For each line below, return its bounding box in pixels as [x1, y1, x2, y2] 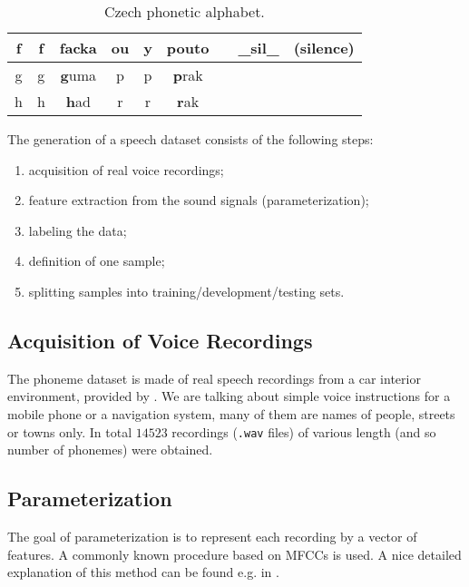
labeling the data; [28, 220, 127, 240]
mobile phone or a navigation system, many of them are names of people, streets [7, 404, 455, 423]
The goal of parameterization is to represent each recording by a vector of [7, 527, 417, 545]
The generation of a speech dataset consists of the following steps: [7, 130, 374, 148]
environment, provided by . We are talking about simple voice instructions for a [7, 386, 451, 406]
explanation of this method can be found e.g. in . [7, 563, 279, 582]
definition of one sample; [28, 251, 165, 270]
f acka [59, 37, 97, 58]
